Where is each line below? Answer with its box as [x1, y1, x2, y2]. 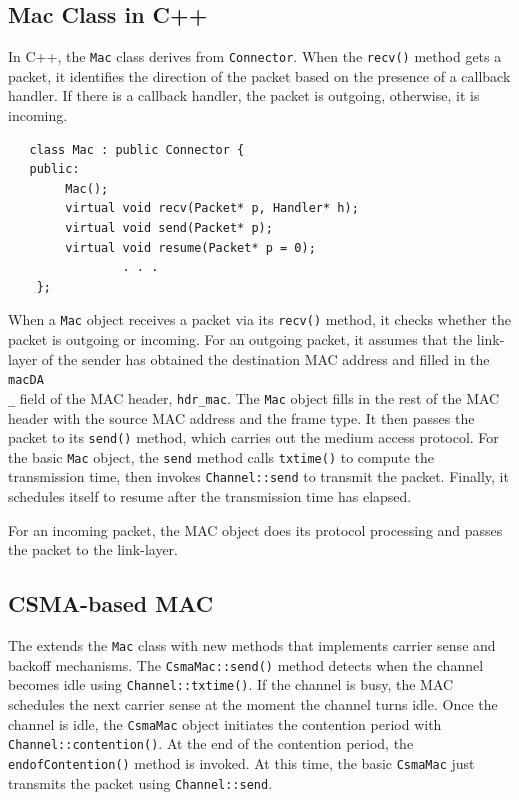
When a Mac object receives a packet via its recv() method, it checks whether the [8, 309, 511, 330]
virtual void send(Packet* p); [65, 221, 273, 236]
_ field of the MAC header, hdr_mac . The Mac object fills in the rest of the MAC [8, 387, 500, 408]
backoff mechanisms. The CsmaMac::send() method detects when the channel [8, 654, 484, 675]
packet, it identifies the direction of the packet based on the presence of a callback [8, 65, 511, 86]
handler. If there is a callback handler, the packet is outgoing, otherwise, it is [8, 85, 480, 106]
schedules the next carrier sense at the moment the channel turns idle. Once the [8, 694, 498, 715]
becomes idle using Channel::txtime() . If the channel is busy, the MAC [8, 674, 454, 695]
